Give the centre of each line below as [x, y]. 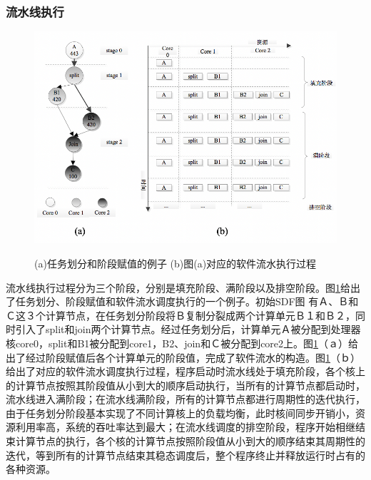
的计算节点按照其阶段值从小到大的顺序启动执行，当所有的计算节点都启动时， [185, 385]
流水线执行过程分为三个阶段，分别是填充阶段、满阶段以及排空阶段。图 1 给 [178, 287]
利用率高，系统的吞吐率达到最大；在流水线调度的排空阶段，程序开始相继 [185, 427]
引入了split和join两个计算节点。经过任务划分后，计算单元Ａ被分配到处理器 [188, 329]
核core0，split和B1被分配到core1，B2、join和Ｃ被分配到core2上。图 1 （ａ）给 [182, 343]
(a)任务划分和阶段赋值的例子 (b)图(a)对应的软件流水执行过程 [176, 263]
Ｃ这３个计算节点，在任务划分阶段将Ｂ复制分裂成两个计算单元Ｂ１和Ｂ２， [181, 315]
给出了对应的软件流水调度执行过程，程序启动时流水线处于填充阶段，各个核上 [185, 371]
